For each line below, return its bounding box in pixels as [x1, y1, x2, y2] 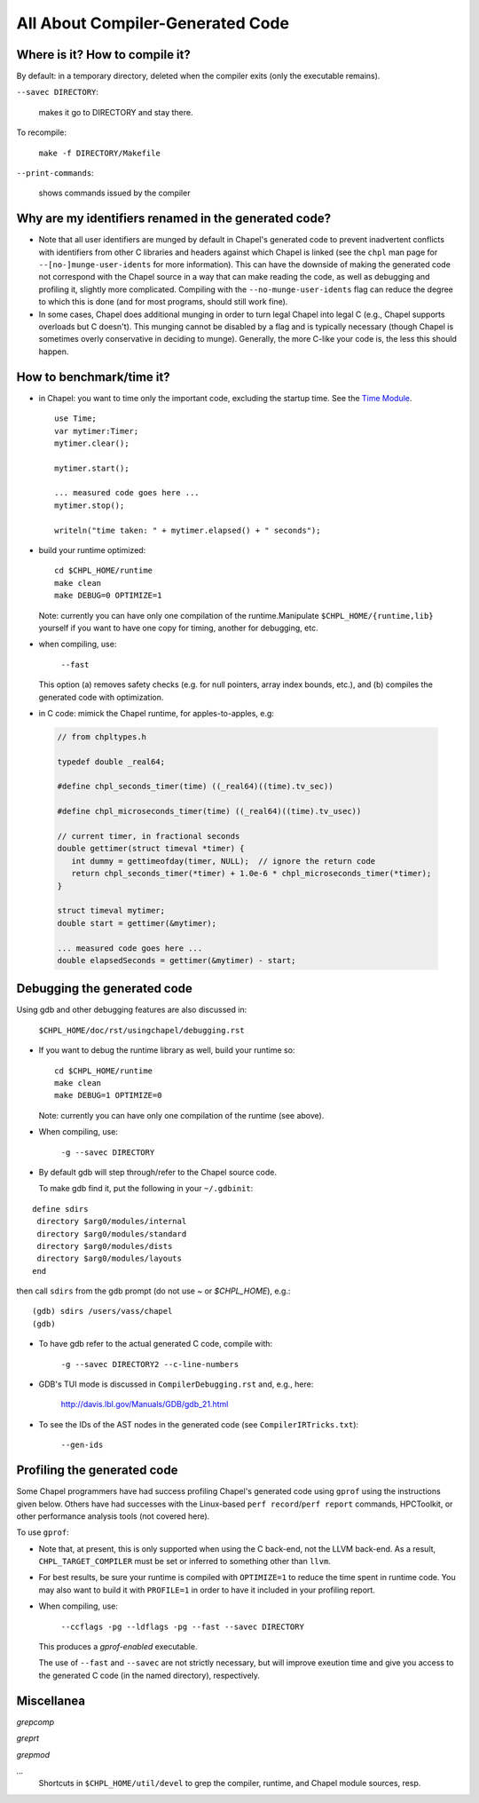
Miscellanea [16, 1693, 86, 1708]
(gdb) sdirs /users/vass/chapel [32, 1306, 173, 1317]
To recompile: [16, 127, 67, 138]
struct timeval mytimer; [57, 905, 166, 916]
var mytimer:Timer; [54, 426, 139, 436]
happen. [38, 346, 69, 357]
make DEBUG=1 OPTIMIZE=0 [54, 1090, 162, 1101]
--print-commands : [16, 168, 94, 178]
